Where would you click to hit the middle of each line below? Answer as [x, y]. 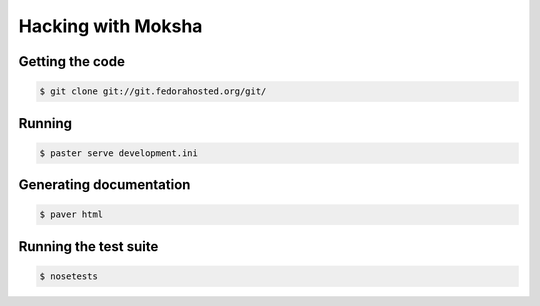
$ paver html [71, 214]
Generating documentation [104, 185]
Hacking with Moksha [110, 26]
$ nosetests [69, 276]
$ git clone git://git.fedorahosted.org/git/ [153, 91]
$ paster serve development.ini [119, 153]
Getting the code [71, 61]
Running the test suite [88, 246]
